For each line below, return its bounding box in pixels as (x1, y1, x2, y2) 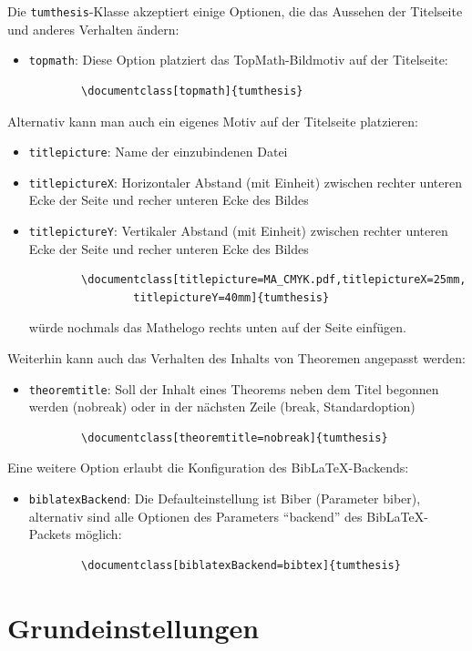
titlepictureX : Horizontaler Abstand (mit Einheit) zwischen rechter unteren (28, 172, 462, 191)
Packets (28, 524, 71, 544)
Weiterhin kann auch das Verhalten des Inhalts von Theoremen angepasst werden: (7, 349, 466, 368)
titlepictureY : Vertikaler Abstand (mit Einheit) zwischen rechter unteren (28, 221, 448, 239)
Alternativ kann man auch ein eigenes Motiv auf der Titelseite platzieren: (7, 111, 418, 130)
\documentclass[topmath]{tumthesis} (81, 84, 303, 97)
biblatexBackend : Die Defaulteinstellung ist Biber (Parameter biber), (28, 489, 421, 508)
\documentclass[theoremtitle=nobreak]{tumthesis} (81, 431, 388, 444)
